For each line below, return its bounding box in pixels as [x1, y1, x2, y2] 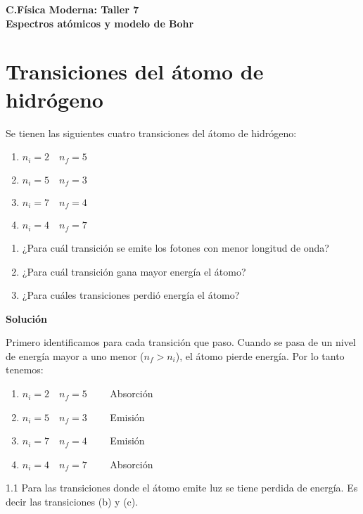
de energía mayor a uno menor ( [6, 348, 144, 363]
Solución [6, 311, 48, 326]
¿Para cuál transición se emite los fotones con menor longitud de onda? [22, 240, 329, 255]
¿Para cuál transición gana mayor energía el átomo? [22, 264, 246, 278]
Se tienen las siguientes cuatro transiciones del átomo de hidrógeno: [6, 125, 297, 140]
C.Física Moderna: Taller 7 [6, 2, 139, 16]
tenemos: [6, 362, 44, 377]
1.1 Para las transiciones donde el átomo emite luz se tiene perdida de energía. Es [6, 480, 358, 495]
